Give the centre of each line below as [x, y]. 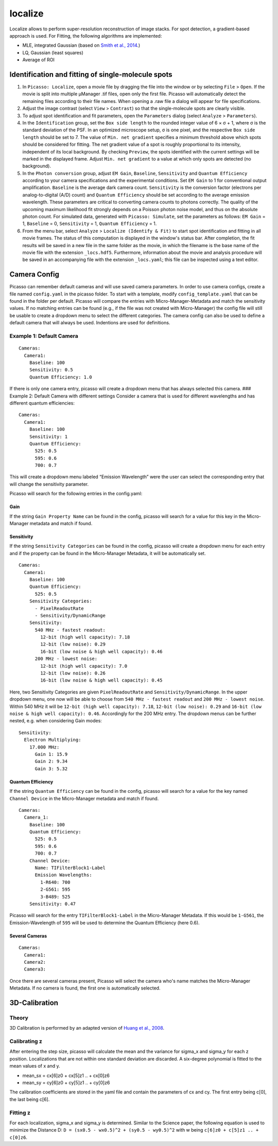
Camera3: [35, 969]
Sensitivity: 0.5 [51, 370]
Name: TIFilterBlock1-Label [70, 868]
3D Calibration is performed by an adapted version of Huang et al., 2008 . [87, 1028]
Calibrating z [26, 1041]
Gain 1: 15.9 [51, 754]
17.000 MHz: [44, 747]
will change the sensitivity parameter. [49, 484]
